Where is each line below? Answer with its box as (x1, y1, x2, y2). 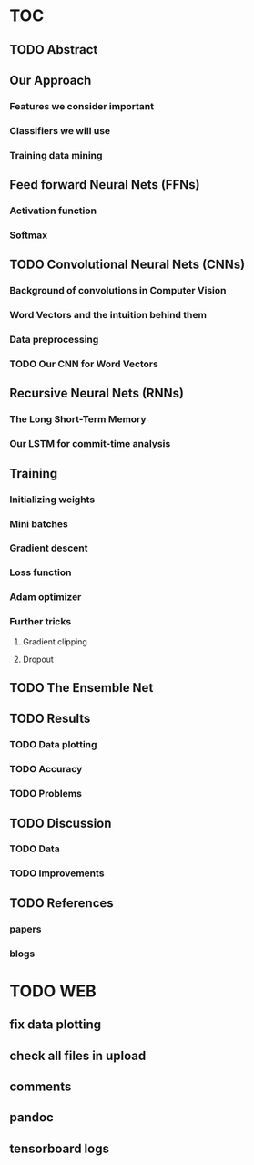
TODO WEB (9, 981, 97, 1001)
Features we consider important (9, 99, 155, 112)
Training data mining (9, 149, 103, 161)
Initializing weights (9, 493, 96, 506)
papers (9, 923, 42, 935)
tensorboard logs (9, 1140, 109, 1156)
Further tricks (9, 615, 72, 628)
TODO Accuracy (9, 763, 83, 776)
